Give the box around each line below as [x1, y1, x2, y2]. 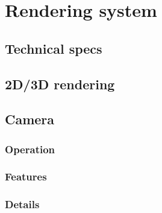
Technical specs [5, 39, 102, 57]
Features [5, 169, 47, 184]
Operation [5, 141, 55, 156]
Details [5, 197, 40, 212]
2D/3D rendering [5, 74, 115, 93]
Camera [5, 110, 55, 129]
